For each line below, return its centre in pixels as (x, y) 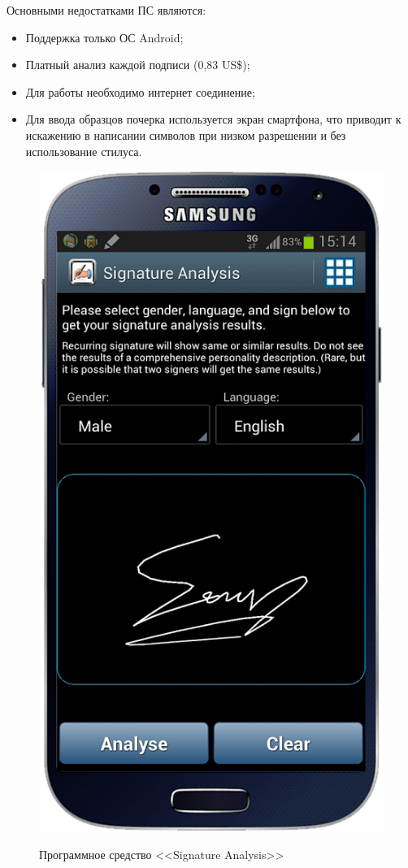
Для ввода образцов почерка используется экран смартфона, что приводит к (213, 119)
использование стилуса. (84, 151)
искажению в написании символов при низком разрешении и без (186, 135)
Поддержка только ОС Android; (104, 37)
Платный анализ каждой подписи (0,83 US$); (138, 65)
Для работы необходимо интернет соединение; (140, 91)
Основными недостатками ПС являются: (106, 10)
